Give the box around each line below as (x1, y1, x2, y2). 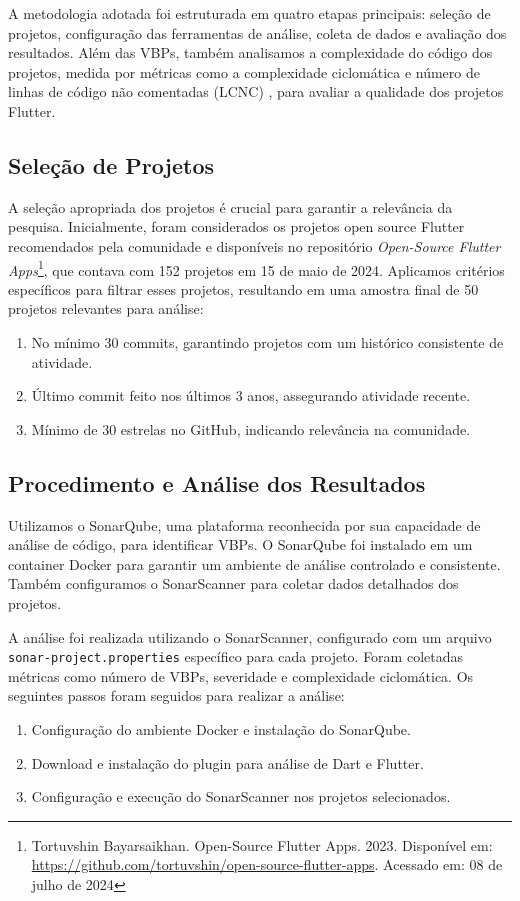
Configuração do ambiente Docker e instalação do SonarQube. (31, 718, 411, 739)
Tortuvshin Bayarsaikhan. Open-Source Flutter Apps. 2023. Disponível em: (31, 834, 493, 855)
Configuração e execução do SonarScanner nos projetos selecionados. (31, 786, 451, 807)
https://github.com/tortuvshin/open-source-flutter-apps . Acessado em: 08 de (31, 854, 503, 875)
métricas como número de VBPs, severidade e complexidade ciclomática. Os (8, 665, 474, 686)
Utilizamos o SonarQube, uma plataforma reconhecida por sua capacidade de (8, 514, 481, 535)
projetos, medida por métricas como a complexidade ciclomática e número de (8, 61, 480, 82)
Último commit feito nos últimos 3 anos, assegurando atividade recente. (31, 385, 471, 406)
